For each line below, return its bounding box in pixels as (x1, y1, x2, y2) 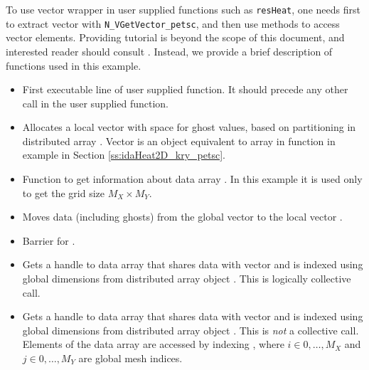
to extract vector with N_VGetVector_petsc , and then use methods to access (6, 16, 340, 31)
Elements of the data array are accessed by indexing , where (22, 337, 284, 351)
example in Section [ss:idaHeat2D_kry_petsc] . (22, 147, 225, 162)
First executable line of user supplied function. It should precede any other (22, 82, 348, 97)
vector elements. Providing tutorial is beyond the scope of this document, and (6, 30, 345, 45)
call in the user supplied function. (22, 95, 169, 110)
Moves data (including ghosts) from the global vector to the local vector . (22, 209, 343, 224)
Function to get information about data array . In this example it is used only (22, 171, 363, 186)
